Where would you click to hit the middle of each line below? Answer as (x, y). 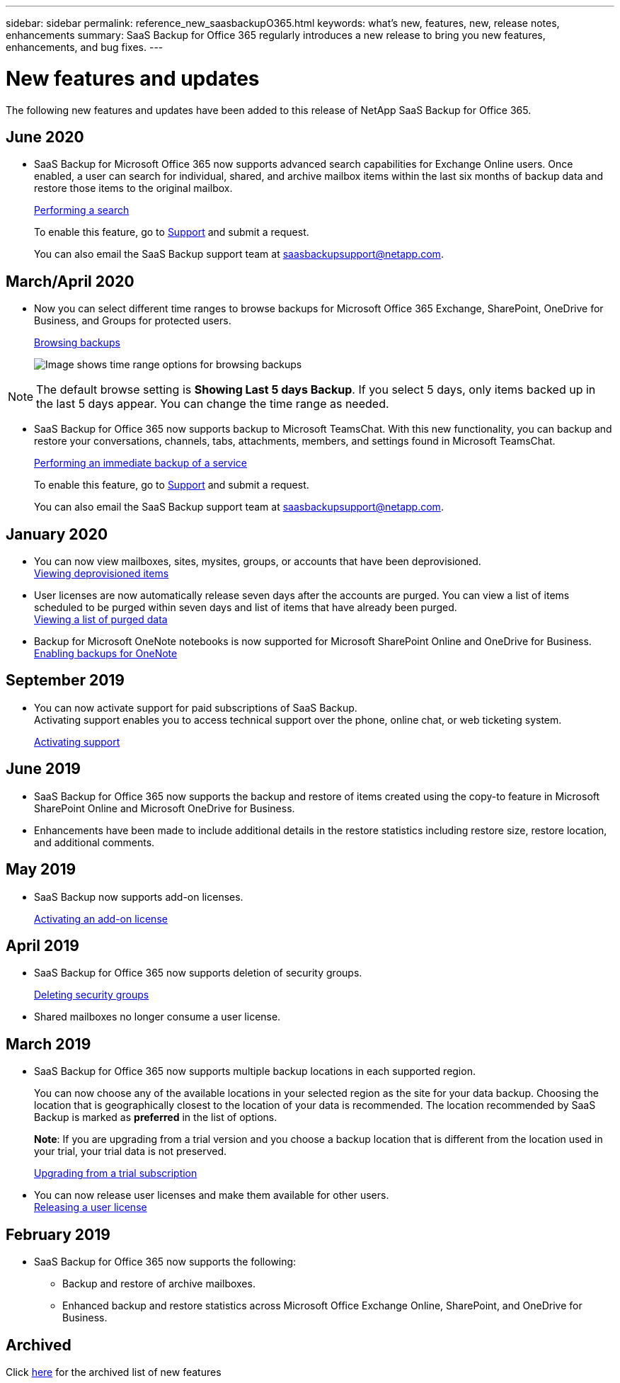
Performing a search (82, 210)
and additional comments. (94, 842)
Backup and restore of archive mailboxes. (159, 1284)
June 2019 (43, 769)
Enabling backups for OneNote (106, 654)
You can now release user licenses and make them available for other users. (212, 1195)
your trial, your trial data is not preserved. (131, 1151)
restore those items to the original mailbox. (133, 188)
